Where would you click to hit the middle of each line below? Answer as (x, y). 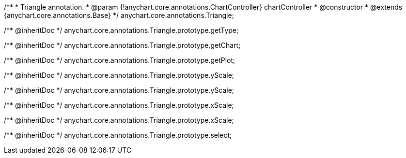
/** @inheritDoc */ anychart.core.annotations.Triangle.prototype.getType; (121, 30)
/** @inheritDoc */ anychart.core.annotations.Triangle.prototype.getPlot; (120, 60)
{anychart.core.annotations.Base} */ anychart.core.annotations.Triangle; (119, 15)
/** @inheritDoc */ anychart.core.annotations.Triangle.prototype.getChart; (122, 45)
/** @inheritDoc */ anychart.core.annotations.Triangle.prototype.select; (118, 135)
